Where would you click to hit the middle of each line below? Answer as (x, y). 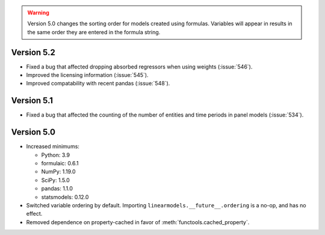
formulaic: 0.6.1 (60, 163)
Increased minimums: (53, 147)
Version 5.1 (32, 101)
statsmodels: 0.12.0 (65, 197)
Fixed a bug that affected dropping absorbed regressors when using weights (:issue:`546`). (139, 67)
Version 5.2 (33, 52)
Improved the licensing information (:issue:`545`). (87, 75)
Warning (38, 13)
